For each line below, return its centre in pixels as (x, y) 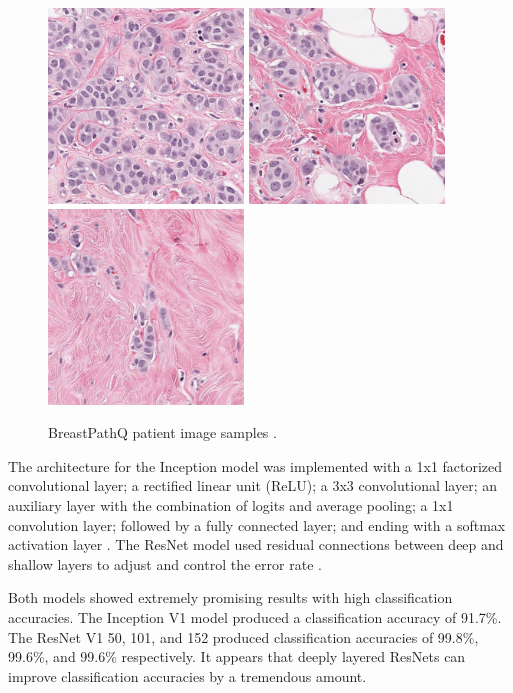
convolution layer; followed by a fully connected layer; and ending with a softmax (257, 524)
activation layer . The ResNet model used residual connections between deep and (256, 544)
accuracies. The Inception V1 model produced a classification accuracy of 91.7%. (255, 616)
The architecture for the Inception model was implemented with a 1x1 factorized (255, 465)
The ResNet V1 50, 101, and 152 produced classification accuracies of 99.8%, (243, 636)
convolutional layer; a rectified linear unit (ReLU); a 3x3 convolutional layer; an (253, 485)
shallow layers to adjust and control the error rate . (165, 563)
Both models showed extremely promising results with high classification (230, 597)
